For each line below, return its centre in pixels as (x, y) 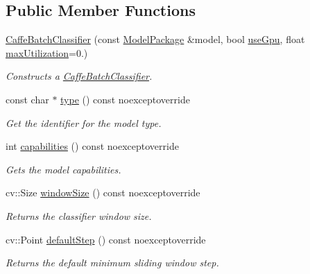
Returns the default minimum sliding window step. (112, 263)
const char (27, 99)
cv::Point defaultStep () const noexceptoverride (106, 239)
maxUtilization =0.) (47, 52)
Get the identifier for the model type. (84, 122)
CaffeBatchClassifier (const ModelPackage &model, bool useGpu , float (155, 39)
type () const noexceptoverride (125, 99)
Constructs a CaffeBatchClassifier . (79, 76)
